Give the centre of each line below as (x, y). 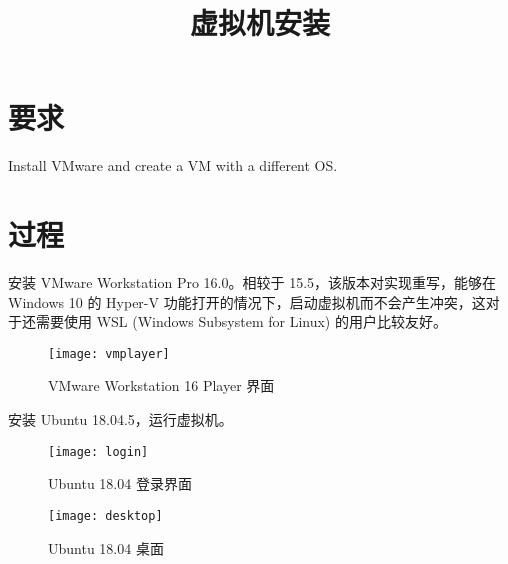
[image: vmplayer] (109, 353)
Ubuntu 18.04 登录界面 (120, 483)
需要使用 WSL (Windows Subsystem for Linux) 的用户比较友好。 (241, 321)
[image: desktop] (105, 515)
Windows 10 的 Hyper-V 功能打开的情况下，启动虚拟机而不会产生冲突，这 (247, 301)
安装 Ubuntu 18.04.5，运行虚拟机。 (120, 419)
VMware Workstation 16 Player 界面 (161, 385)
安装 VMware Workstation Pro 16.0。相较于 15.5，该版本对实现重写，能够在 (252, 282)
